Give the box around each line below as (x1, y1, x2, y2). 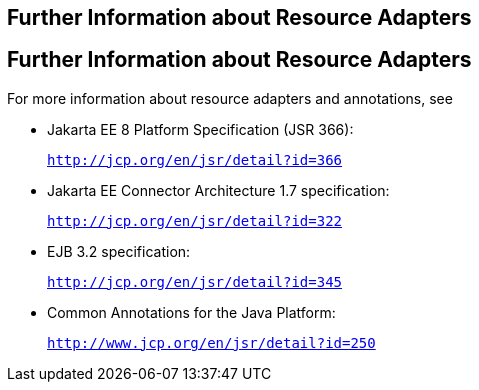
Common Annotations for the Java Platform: (47, 303, 336, 321)
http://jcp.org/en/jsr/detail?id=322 (47, 212, 343, 229)
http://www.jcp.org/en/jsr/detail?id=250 (47, 334, 376, 351)
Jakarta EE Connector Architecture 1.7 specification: (47, 181, 390, 199)
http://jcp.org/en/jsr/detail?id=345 (47, 273, 343, 290)
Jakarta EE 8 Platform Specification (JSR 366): (47, 120, 354, 138)
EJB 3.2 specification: (47, 242, 191, 260)
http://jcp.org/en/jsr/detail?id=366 (47, 151, 343, 168)
